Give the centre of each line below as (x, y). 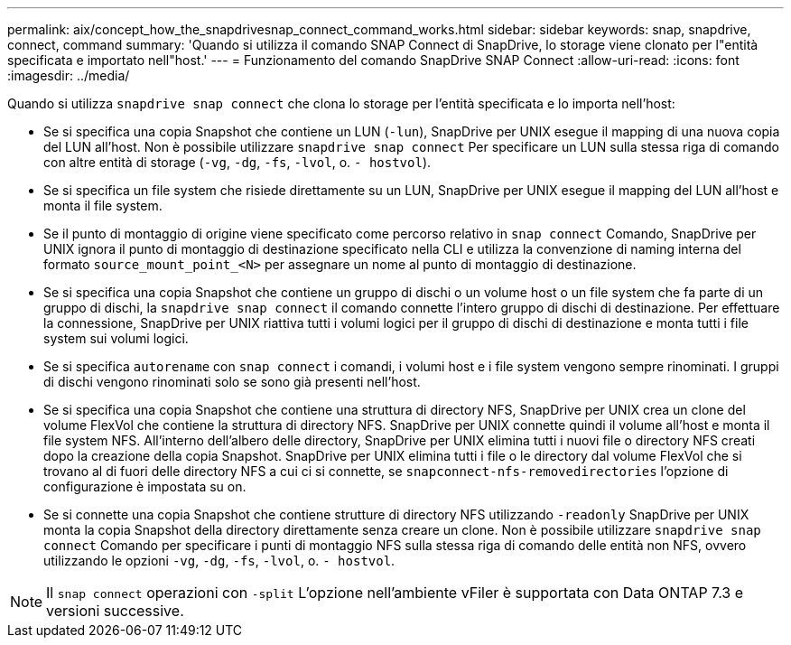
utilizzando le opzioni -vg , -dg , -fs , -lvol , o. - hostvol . (219, 561)
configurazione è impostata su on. (145, 486)
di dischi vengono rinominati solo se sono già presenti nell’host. (232, 382)
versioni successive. (115, 611)
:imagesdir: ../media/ (69, 75)
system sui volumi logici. (116, 338)
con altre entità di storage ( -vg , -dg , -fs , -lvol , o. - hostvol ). (237, 162)
